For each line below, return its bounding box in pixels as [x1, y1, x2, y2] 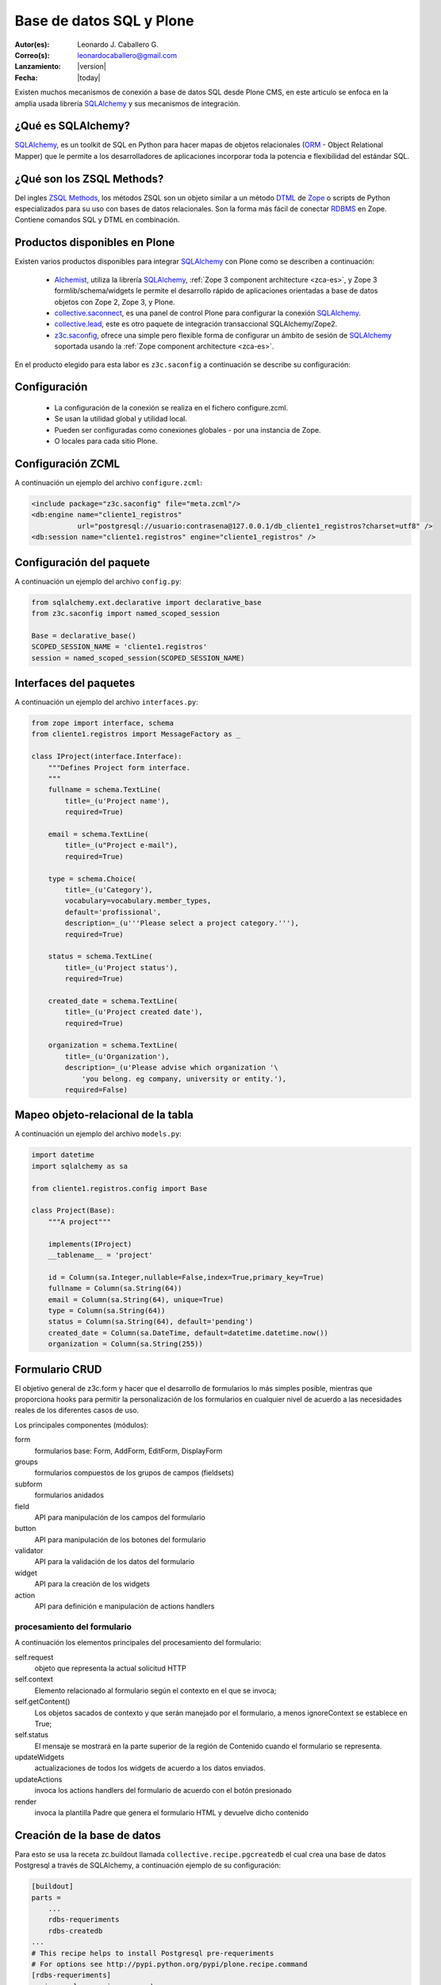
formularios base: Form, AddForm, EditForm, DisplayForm [34, 1446, 223, 1455]
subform [14, 1479, 43, 1489]
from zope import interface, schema [31, 719, 174, 728]
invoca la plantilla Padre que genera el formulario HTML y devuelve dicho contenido [34, 1808, 309, 1817]
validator [14, 1546, 44, 1555]
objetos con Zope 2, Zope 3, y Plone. [54, 297, 175, 306]
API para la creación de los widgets [34, 1579, 151, 1589]
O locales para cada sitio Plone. [54, 437, 158, 446]
